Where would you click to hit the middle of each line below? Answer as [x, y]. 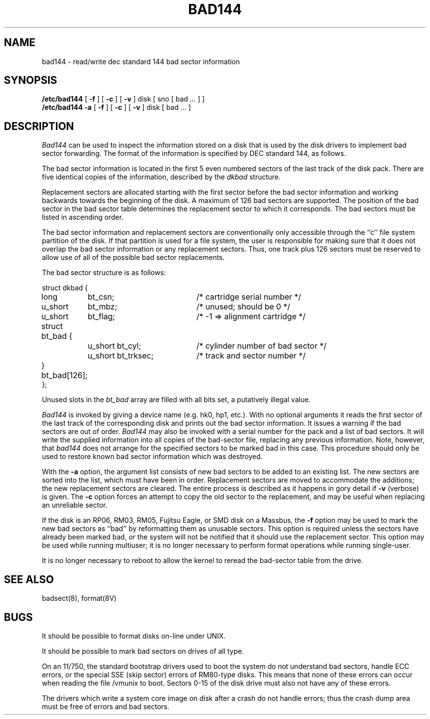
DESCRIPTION [39, 126]
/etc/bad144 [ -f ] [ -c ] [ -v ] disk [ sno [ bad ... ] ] [123, 99]
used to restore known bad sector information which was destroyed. [152, 457]
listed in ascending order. [83, 217]
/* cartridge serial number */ [249, 297]
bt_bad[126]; [65, 375]
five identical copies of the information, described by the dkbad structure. [161, 177]
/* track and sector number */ [251, 356]
